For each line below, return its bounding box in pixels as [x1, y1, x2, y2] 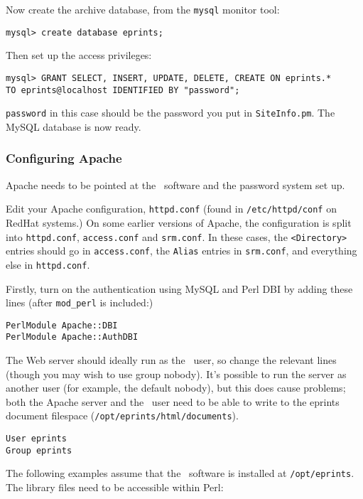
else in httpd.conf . [6, 257, 90, 272]
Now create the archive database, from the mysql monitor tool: [6, 2, 280, 16]
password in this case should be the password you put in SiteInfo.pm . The [6, 105, 335, 120]
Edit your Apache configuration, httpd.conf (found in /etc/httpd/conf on [6, 201, 337, 216]
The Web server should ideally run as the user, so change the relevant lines [6, 353, 337, 367]
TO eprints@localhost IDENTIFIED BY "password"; [6, 85, 240, 95]
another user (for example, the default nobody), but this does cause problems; [6, 380, 346, 395]
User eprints [6, 434, 67, 444]
